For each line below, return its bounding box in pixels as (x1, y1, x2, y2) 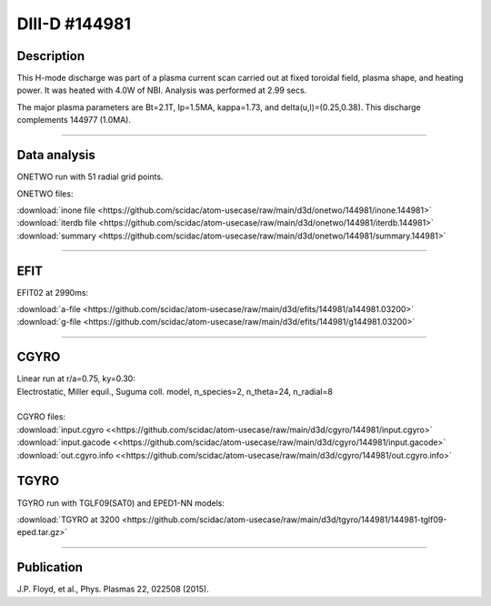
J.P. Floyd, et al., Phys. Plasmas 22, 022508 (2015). (16, 583, 209, 595)
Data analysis (16, 147, 95, 163)
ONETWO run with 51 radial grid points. (16, 171, 164, 182)
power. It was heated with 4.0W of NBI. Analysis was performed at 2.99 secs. (16, 85, 307, 96)
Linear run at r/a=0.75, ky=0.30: (16, 373, 135, 384)
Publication (16, 560, 84, 575)
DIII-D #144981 (16, 14, 132, 34)
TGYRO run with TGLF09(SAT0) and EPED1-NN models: (16, 497, 225, 509)
